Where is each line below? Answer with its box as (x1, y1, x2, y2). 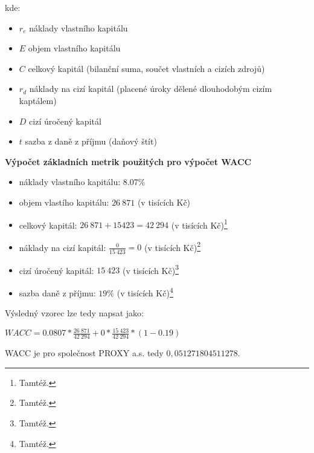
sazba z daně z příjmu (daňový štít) (25, 135, 157, 148)
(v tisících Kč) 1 (171, 217, 228, 231)
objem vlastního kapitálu (28, 42, 121, 54)
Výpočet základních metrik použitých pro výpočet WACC (5, 155, 252, 168)
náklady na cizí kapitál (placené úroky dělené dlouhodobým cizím (29, 82, 272, 95)
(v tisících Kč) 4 (117, 285, 173, 299)
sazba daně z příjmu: (19, 286, 96, 299)
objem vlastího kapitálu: (19, 195, 109, 208)
